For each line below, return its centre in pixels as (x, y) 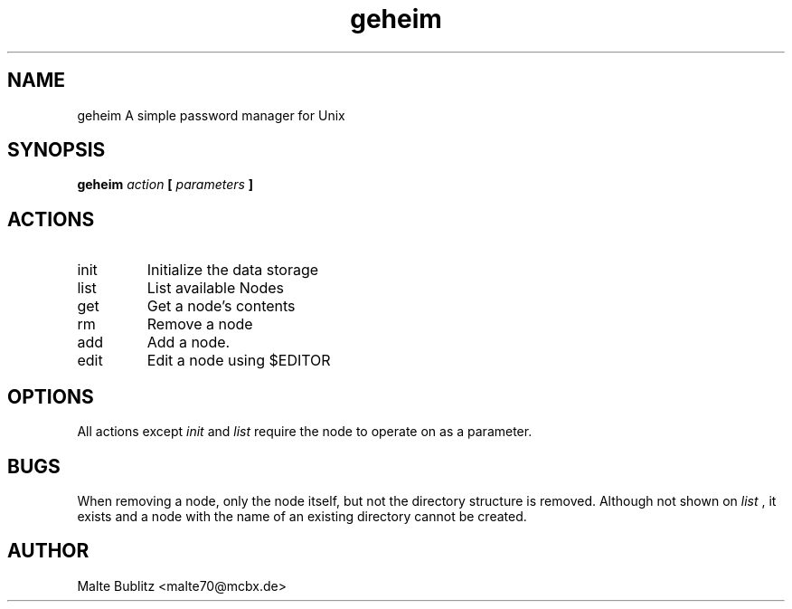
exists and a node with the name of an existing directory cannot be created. (302, 516)
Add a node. (189, 343)
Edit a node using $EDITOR (239, 361)
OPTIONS (51, 396)
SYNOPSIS (57, 150)
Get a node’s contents (221, 306)
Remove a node (200, 324)
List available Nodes (215, 288)
